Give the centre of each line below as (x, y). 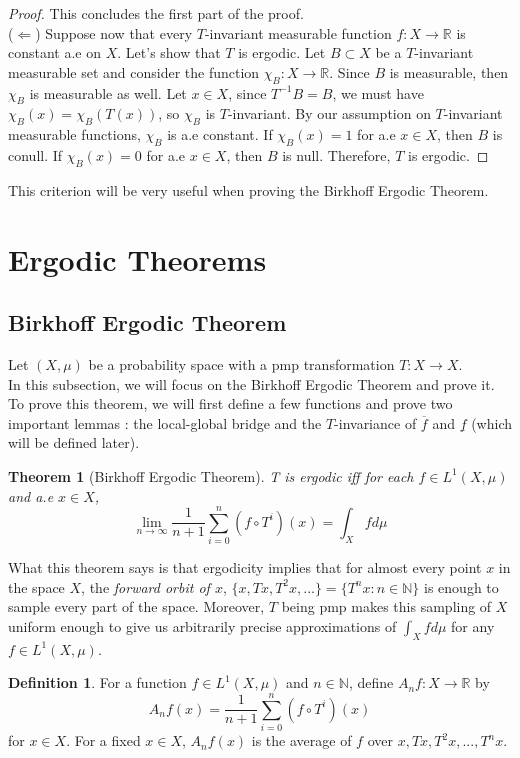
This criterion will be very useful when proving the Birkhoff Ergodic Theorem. (248, 189)
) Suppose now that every (114, 32)
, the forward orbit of (145, 586)
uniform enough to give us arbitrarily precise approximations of (202, 626)
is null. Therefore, (336, 154)
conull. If (35, 154)
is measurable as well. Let (108, 92)
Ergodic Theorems (137, 258)
